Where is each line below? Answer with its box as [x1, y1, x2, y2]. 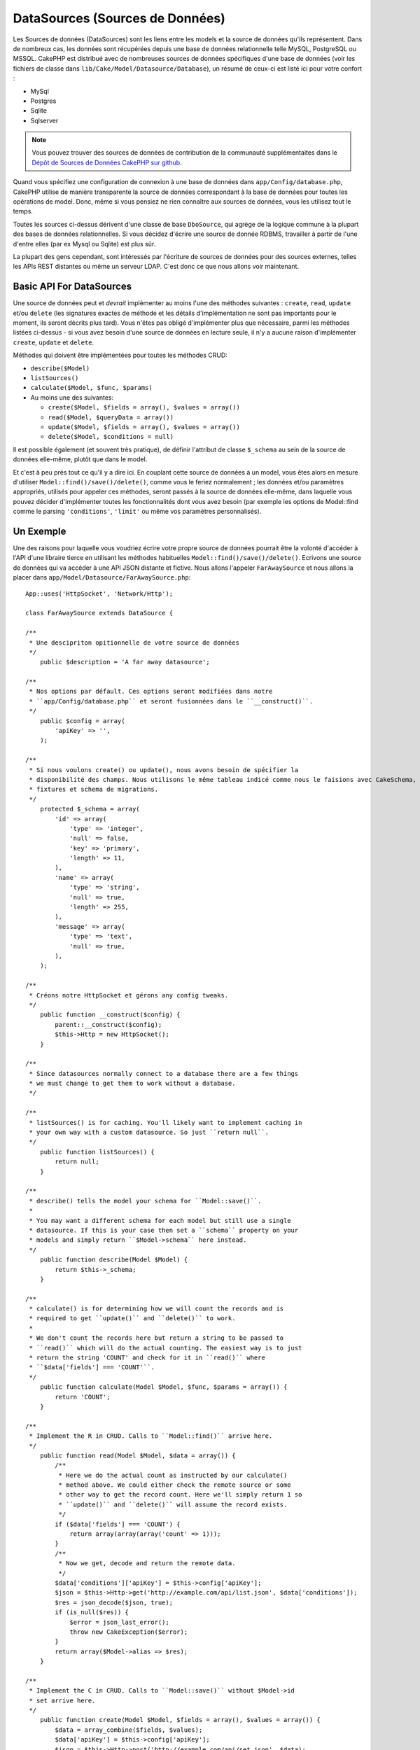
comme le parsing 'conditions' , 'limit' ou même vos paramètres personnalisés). [13, 507, 262, 516]
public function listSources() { [39, 1148, 155, 1156]
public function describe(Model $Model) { [39, 1256, 188, 1263]
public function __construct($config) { [39, 1011, 181, 1018]
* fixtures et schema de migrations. [29, 785, 159, 794]
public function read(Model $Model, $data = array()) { [39, 1451, 236, 1459]
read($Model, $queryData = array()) [48, 413, 174, 421]
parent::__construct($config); [55, 1021, 162, 1028]
